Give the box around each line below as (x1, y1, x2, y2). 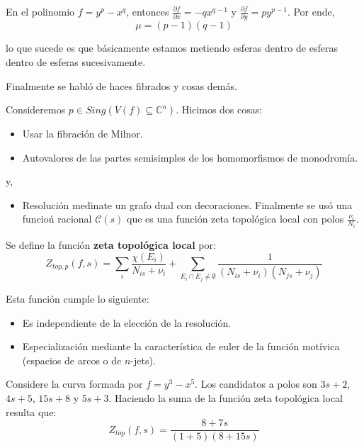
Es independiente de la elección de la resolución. (22, 315, 232, 330)
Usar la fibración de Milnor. (22, 126, 143, 141)
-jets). (130, 352, 156, 367)
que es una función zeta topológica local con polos (127, 211, 344, 226)
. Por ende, (287, 4, 335, 18)
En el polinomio (6, 4, 75, 18)
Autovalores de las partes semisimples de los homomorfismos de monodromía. (22, 150, 358, 164)
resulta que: (6, 404, 57, 419)
